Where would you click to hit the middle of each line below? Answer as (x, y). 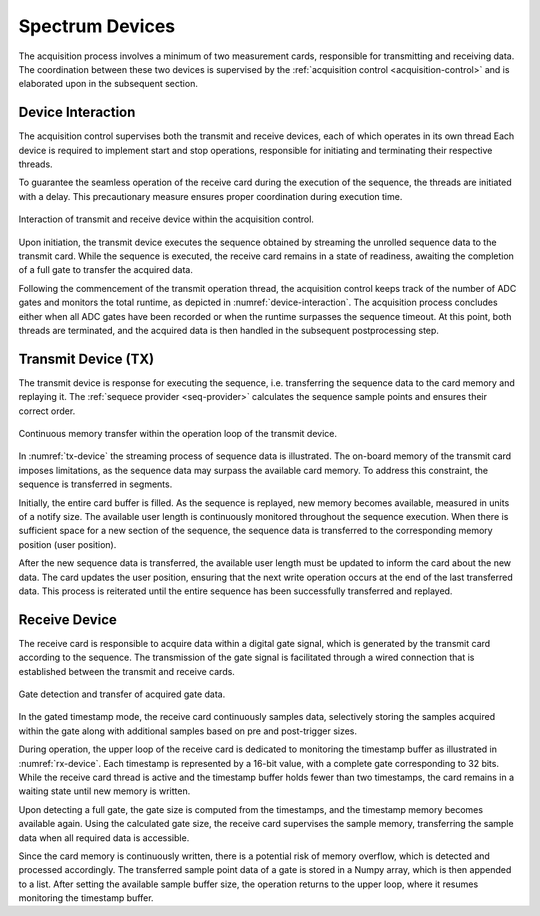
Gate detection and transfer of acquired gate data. (122, 694)
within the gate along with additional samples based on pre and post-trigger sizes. (188, 731)
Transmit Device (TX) (86, 358)
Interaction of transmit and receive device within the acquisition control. (166, 219)
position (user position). (67, 544)
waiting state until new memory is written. (104, 791)
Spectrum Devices (97, 26)
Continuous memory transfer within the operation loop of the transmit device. (178, 433)
